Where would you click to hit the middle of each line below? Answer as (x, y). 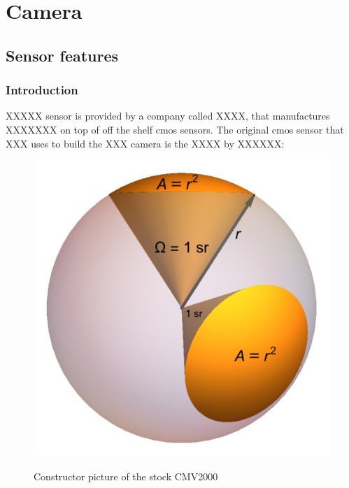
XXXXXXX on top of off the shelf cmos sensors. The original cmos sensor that (175, 129)
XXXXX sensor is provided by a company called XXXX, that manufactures (168, 116)
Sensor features (62, 55)
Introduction (42, 90)
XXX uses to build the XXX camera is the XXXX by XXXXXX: (145, 143)
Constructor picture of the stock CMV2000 (126, 476)
